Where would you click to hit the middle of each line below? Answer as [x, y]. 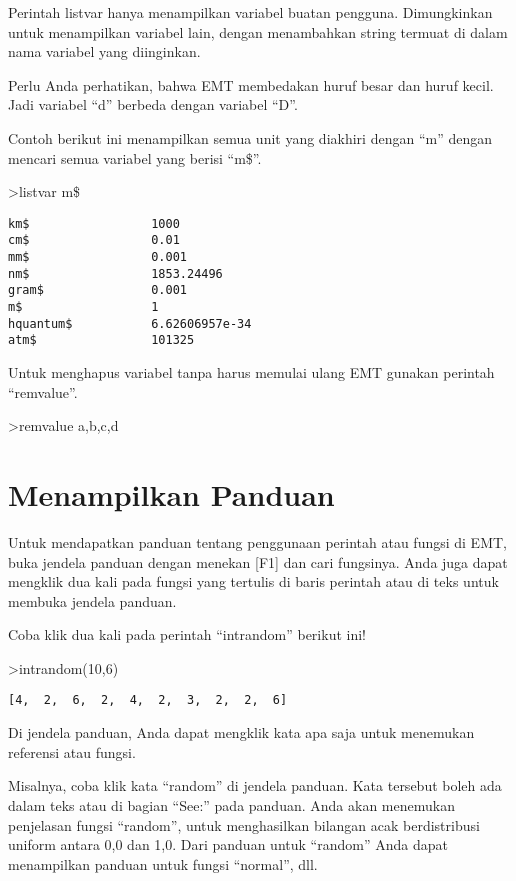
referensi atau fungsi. [72, 751]
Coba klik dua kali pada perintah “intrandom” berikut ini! [187, 634]
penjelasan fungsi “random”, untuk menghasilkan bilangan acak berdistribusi [244, 824]
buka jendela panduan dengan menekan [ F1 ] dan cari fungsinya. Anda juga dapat [258, 561]
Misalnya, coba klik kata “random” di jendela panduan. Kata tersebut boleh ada [255, 785]
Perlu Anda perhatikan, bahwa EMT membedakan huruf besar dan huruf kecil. [251, 84]
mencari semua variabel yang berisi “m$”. [135, 157]
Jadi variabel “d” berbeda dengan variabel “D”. [153, 104]
